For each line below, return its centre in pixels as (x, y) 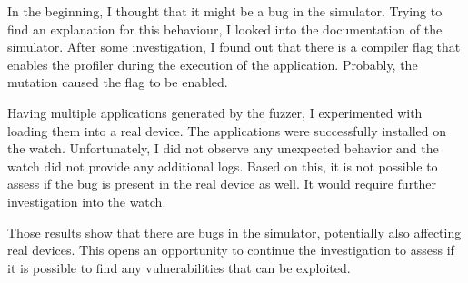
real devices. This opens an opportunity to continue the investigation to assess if (231, 250)
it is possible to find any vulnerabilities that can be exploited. (179, 267)
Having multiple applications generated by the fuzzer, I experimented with (215, 112)
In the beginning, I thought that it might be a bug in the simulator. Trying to (225, 11)
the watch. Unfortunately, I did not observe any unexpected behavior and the (223, 148)
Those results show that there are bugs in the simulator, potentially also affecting (234, 232)
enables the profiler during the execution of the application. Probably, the (213, 64)
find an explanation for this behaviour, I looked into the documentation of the (225, 29)
